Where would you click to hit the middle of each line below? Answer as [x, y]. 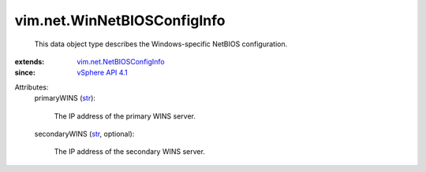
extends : [30, 61]
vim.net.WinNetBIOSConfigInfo [120, 20]
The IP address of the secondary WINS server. [129, 152]
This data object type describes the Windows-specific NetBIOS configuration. [161, 44]
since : [25, 73]
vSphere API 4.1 [102, 73]
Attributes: [32, 87]
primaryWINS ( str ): [65, 98]
